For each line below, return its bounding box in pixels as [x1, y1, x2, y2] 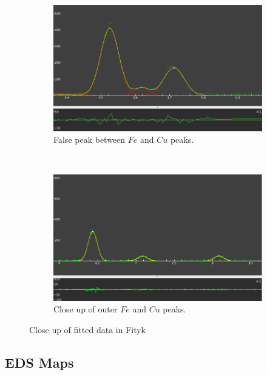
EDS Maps [5, 353, 74, 371]
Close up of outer [53, 303, 118, 315]
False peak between [53, 133, 126, 146]
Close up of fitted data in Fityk [29, 323, 146, 335]
